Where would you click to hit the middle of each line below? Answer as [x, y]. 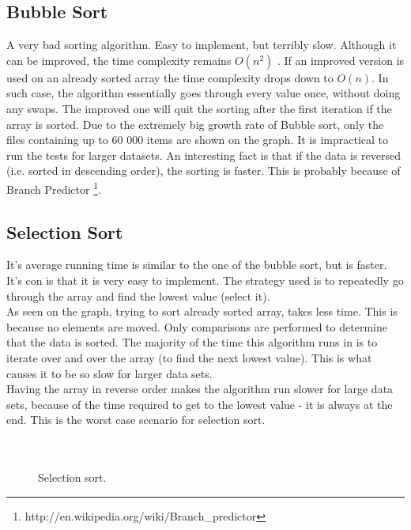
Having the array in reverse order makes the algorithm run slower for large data [200, 389]
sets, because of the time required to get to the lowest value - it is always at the [200, 404]
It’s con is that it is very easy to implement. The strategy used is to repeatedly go [205, 280]
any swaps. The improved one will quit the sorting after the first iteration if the [199, 108]
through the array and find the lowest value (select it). [138, 295]
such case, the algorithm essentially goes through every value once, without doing [204, 93]
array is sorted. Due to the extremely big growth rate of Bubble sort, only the [195, 124]
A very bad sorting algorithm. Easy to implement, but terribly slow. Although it [202, 45]
